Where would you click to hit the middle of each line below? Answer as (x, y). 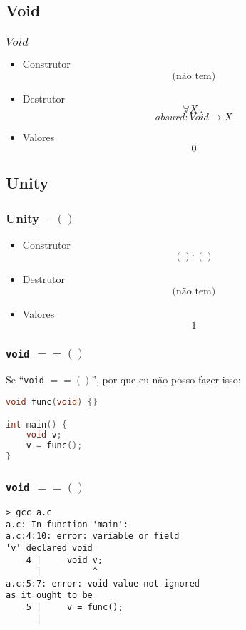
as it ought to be (49, 595)
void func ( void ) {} (52, 402)
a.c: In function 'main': (67, 524)
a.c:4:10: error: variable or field (93, 536)
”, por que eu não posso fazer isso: (166, 379)
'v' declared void (49, 548)
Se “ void (25, 379)
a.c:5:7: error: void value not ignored (103, 583)
